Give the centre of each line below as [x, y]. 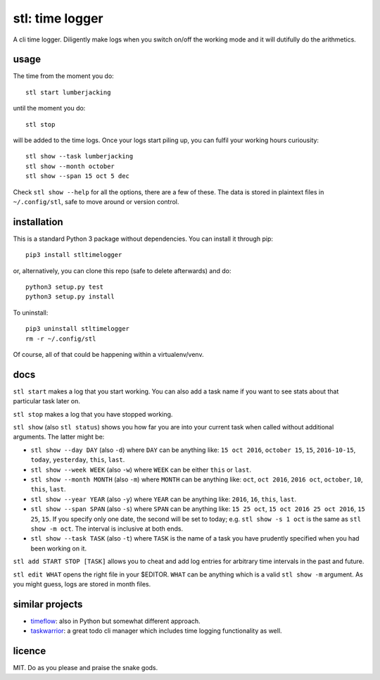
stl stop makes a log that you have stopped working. [93, 414]
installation [38, 222]
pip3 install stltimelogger [74, 255]
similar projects [48, 604]
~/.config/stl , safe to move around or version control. [96, 201]
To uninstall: [31, 313]
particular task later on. [47, 401]
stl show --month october [70, 166]
